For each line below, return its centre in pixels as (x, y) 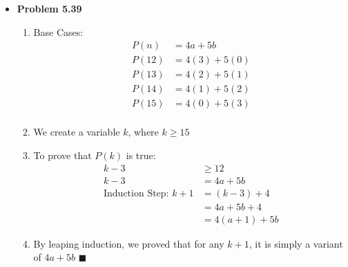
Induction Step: (136, 193)
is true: (141, 155)
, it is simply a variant (296, 243)
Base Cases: (58, 31)
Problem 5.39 (49, 8)
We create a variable (77, 132)
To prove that (62, 155)
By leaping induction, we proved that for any (129, 243)
